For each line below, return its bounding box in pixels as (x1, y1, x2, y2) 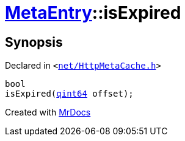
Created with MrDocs (5, 107, 91, 118)
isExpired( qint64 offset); (5, 89, 134, 99)
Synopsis (5, 34, 63, 50)
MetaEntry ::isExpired (5, 2, 181, 23)
